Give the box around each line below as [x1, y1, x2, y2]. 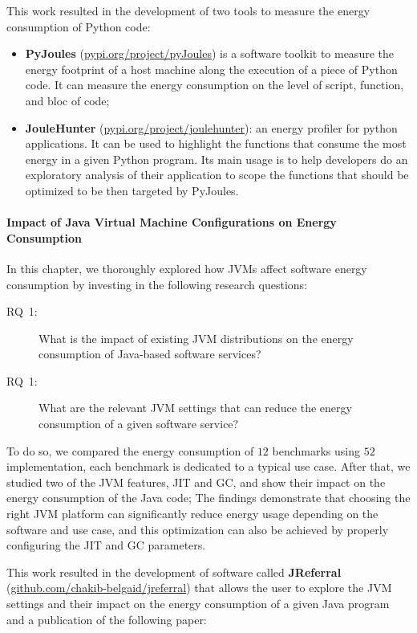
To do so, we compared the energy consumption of [6, 442, 254, 459]
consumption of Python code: [6, 18, 151, 35]
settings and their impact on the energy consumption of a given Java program [6, 595, 390, 612]
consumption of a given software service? [38, 415, 239, 432]
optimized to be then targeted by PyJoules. [25, 182, 239, 198]
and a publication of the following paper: [6, 611, 207, 627]
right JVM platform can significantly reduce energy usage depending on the [6, 505, 379, 522]
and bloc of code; [25, 92, 110, 108]
